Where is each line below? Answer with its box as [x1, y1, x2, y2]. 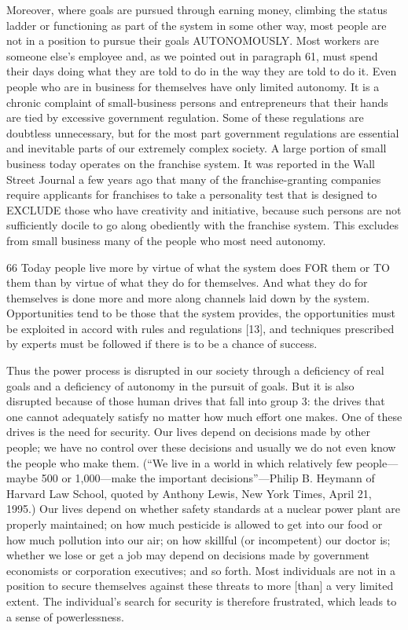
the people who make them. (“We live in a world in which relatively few [6, 454, 353, 471]
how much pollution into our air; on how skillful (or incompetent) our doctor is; [6, 531, 391, 548]
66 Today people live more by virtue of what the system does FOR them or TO [6, 258, 390, 275]
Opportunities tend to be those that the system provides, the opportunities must [6, 305, 395, 321]
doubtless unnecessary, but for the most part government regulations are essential [6, 124, 399, 141]
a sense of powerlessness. [6, 608, 124, 625]
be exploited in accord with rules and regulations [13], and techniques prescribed [6, 320, 395, 336]
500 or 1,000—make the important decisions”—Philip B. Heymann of [41, 470, 375, 486]
